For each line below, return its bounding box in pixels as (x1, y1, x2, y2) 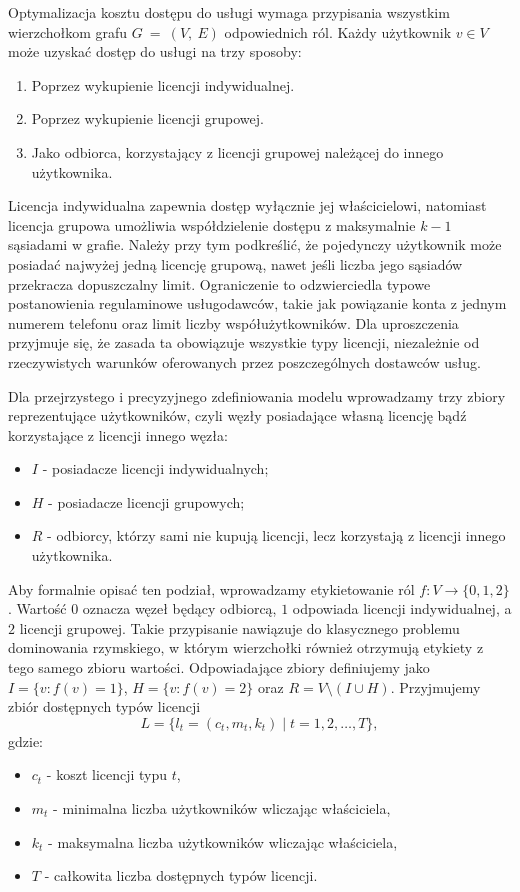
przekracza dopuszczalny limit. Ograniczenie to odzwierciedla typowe (8, 273, 431, 294)
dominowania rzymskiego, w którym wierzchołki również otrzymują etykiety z (8, 637, 484, 658)
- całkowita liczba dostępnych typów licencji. (44, 865, 318, 886)
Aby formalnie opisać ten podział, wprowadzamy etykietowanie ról (8, 578, 415, 599)
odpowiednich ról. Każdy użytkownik (224, 21, 452, 42)
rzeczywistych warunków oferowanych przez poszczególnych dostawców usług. (8, 351, 481, 372)
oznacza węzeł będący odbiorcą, (82, 598, 277, 619)
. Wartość (8, 598, 67, 619)
